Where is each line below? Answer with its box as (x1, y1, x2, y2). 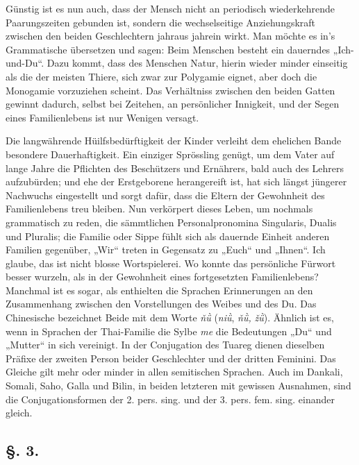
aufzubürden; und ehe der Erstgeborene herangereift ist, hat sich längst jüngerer (6, 174, 347, 189)
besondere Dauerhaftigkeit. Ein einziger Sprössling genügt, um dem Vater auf (6, 146, 335, 161)
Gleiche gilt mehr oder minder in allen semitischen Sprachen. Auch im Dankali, (6, 364, 343, 379)
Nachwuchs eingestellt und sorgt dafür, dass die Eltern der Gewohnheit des (6, 187, 325, 202)
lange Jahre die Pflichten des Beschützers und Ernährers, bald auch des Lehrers (6, 160, 344, 175)
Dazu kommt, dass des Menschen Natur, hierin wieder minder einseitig (47, 56, 348, 70)
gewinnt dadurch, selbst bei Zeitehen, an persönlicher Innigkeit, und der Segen (6, 96, 340, 111)
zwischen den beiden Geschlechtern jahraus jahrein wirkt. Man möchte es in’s (6, 28, 335, 43)
